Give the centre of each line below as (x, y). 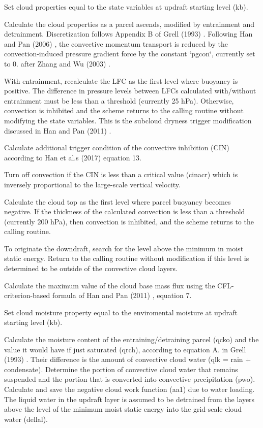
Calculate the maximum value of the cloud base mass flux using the (110, 285)
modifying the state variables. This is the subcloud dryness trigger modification (128, 120)
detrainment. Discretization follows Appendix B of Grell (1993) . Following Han (128, 34)
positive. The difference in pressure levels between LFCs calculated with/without (130, 91)
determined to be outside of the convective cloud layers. (91, 268)
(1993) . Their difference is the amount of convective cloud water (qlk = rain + (128, 359)
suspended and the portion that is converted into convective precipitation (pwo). (130, 379)
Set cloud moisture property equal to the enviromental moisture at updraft (121, 312)
